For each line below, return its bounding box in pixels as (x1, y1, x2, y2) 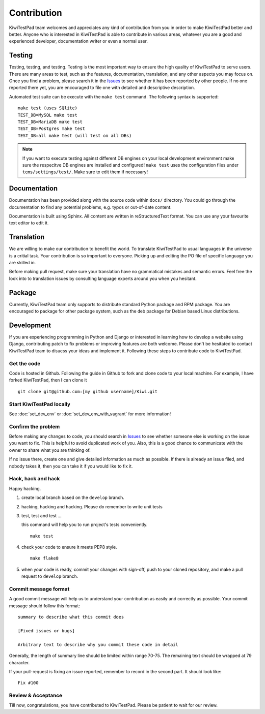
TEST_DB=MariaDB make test (18, 119, 83, 124)
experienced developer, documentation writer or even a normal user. (9, 38, 148, 44)
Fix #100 (18, 680, 39, 686)
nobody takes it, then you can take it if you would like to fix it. (9, 463, 133, 469)
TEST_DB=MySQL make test (18, 112, 78, 118)
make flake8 (30, 556, 59, 561)
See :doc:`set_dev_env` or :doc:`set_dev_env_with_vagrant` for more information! (9, 411, 171, 417)
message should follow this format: (9, 603, 80, 609)
